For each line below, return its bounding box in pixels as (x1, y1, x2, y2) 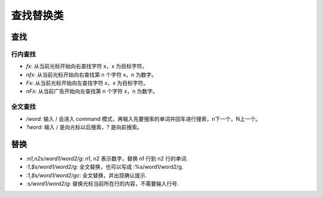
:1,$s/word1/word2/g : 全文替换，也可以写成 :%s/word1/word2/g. (26, 163, 184, 171)
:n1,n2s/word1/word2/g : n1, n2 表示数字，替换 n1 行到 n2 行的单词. (26, 154, 188, 162)
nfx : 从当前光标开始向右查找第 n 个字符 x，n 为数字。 (26, 71, 157, 78)
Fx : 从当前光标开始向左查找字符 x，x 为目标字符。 (26, 80, 149, 87)
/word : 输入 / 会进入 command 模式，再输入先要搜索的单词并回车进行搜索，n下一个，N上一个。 (26, 115, 261, 122)
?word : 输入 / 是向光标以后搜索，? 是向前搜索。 (26, 123, 143, 131)
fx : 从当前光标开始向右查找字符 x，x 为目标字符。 (26, 63, 148, 70)
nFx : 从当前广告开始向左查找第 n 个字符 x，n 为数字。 (26, 87, 159, 95)
